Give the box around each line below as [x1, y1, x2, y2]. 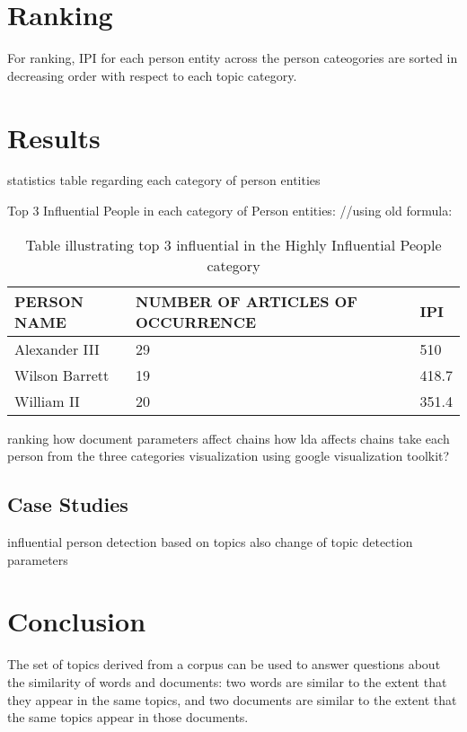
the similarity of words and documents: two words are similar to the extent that [7, 672, 447, 691]
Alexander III [14, 338, 100, 359]
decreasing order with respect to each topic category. [7, 66, 297, 84]
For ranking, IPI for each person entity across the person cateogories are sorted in [7, 49, 458, 67]
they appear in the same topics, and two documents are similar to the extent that [7, 690, 457, 709]
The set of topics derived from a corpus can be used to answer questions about [7, 655, 441, 674]
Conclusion [7, 603, 146, 639]
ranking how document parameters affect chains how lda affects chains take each [7, 428, 450, 447]
